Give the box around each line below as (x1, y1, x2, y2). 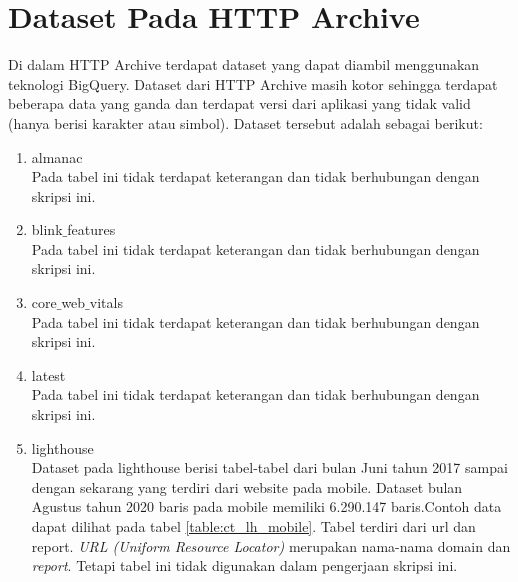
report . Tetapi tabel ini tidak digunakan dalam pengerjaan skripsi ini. (31, 555, 458, 576)
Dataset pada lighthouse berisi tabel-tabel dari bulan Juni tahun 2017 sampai (31, 457, 508, 478)
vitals (89, 292, 123, 313)
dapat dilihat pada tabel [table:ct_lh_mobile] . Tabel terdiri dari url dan (31, 516, 476, 536)
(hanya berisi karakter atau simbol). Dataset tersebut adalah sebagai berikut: (8, 112, 483, 133)
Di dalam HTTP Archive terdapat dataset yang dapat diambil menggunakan (8, 54, 480, 75)
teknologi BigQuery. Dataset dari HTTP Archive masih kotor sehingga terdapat (8, 73, 498, 94)
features (67, 219, 116, 240)
